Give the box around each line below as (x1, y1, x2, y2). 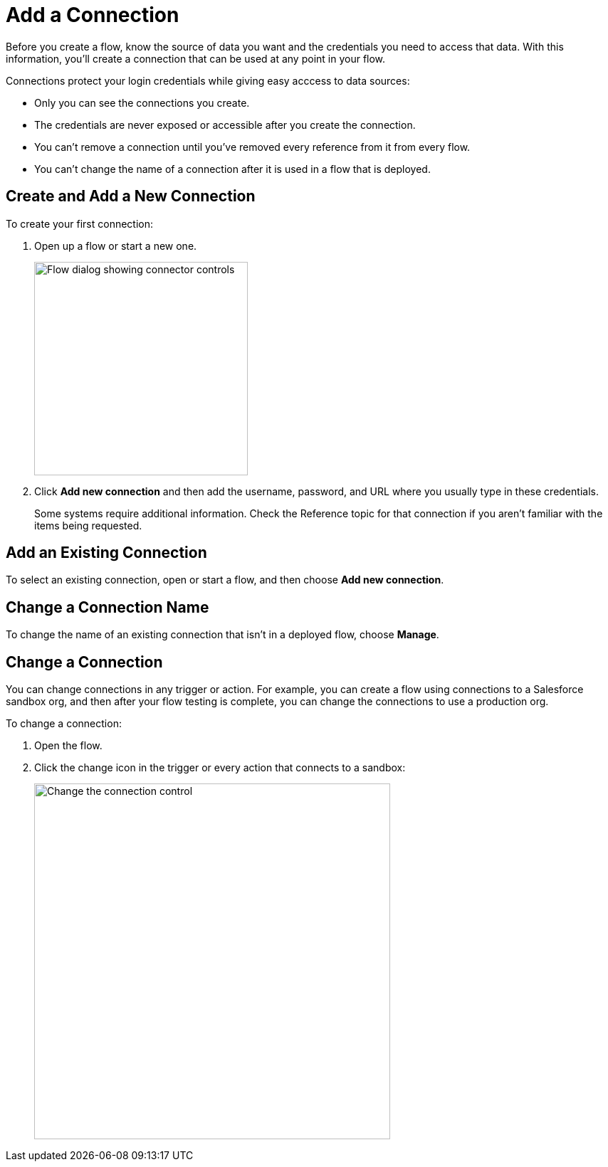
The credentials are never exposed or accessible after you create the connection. (34, 118, 416, 131)
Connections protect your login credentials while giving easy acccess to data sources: (6, 74, 410, 87)
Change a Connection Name (6, 598, 209, 616)
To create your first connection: (6, 217, 154, 230)
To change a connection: (6, 717, 122, 730)
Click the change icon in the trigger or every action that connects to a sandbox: (34, 761, 406, 774)
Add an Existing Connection (6, 544, 207, 562)
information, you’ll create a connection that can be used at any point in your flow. (6, 52, 386, 65)
